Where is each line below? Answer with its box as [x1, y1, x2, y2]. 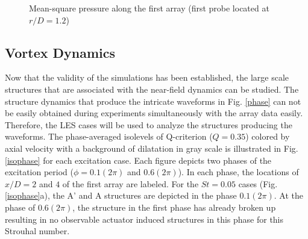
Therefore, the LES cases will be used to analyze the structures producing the [5, 118, 292, 131]
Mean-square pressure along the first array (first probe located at [29, 2, 269, 14]
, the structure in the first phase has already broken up [72, 200, 276, 213]
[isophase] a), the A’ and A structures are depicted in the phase [5, 189, 237, 202]
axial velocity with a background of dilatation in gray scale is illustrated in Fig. [5, 141, 298, 154]
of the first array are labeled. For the [62, 177, 199, 190]
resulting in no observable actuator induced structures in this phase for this [5, 213, 284, 225]
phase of [5, 200, 36, 213]
